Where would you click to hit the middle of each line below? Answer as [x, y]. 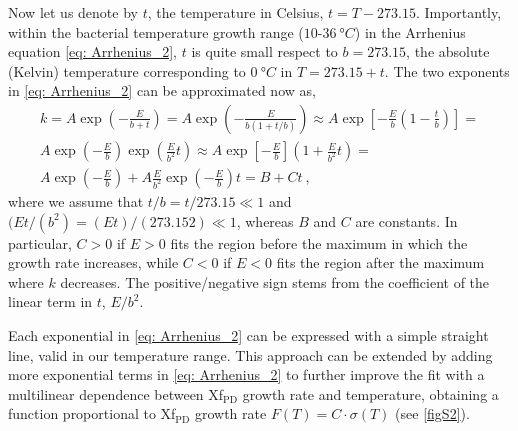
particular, [40, 242]
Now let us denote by [73, 12]
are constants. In [406, 220]
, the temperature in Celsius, [235, 12]
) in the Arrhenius [410, 31]
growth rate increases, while [93, 262]
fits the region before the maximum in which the [319, 242]
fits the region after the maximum [380, 262]
